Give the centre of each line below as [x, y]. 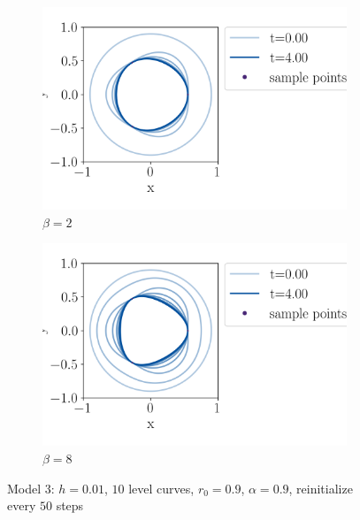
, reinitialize [321, 488]
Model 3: [31, 488]
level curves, [161, 488]
